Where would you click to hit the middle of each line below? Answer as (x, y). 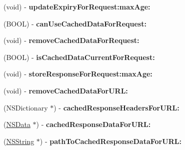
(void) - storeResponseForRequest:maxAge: (78, 74)
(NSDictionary (26, 107)
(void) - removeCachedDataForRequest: (71, 40)
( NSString (19, 141)
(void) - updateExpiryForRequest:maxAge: (77, 6)
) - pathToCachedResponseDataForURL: (110, 141)
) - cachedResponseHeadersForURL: (116, 107)
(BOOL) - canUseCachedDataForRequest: (75, 23)
